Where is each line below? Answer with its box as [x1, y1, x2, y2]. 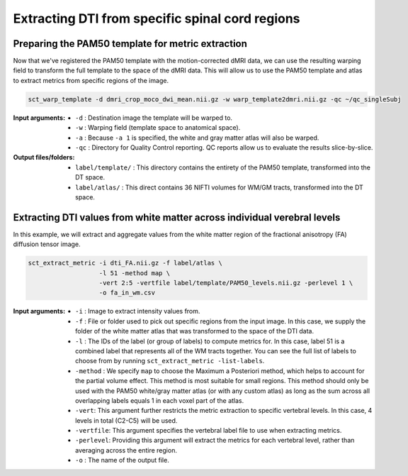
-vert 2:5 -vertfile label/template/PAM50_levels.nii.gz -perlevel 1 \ [98, 279, 353, 287]
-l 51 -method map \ [98, 269, 170, 277]
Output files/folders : [13, 153, 75, 162]
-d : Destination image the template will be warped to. [75, 114, 233, 122]
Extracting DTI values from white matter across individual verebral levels [13, 211, 341, 223]
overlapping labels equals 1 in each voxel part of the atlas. [75, 396, 244, 404]
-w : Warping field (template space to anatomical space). [75, 123, 241, 132]
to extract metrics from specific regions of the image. [13, 76, 169, 84]
